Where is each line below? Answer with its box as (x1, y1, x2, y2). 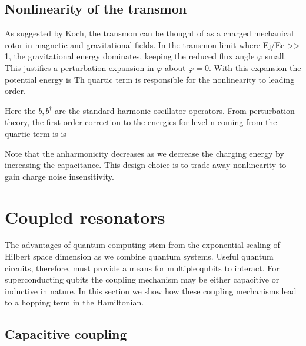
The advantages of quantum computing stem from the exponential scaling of (5, 238, 280, 251)
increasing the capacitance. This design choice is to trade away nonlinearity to (5, 159, 287, 171)
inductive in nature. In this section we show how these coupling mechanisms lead (5, 284, 297, 297)
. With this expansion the (208, 61, 301, 73)
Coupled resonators (5, 204, 165, 229)
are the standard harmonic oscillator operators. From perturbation (55, 104, 295, 116)
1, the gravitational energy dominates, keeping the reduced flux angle (5, 50, 255, 62)
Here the (5, 104, 36, 116)
